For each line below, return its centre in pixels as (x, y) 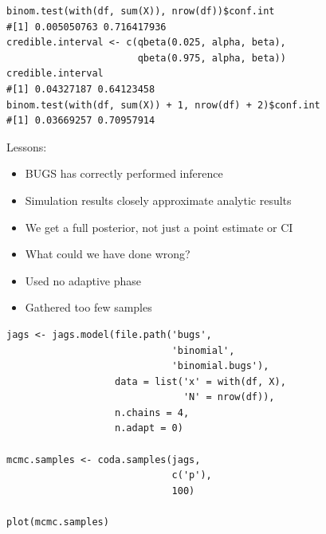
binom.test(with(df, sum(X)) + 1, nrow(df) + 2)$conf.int (163, 105)
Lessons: (27, 146)
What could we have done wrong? (108, 254)
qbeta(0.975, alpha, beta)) (212, 58)
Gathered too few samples (88, 307)
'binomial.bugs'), (220, 366)
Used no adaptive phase (83, 280)
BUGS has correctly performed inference (124, 173)
